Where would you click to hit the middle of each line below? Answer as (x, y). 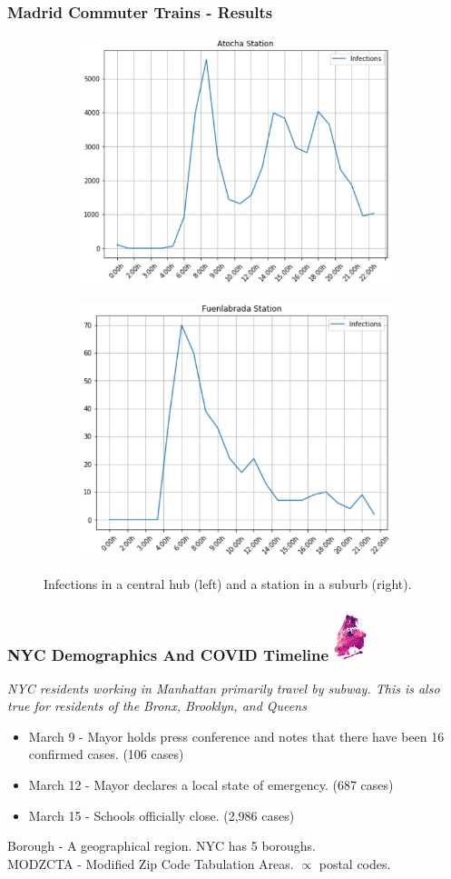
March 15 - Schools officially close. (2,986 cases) (162, 815)
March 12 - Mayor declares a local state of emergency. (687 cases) (211, 785)
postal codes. (355, 863)
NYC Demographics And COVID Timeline (168, 654)
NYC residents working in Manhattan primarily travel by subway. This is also (224, 688)
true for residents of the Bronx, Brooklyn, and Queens (157, 706)
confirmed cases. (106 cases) (106, 754)
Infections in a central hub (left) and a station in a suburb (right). (228, 584)
